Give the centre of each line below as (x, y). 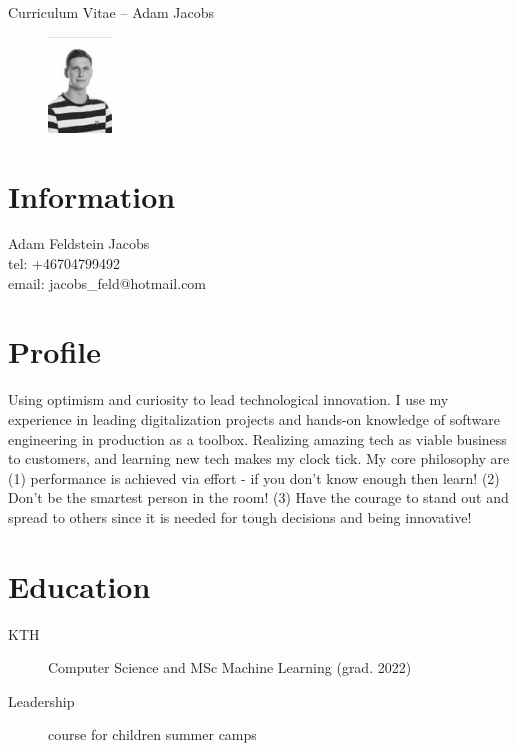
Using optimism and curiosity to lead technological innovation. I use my (228, 399)
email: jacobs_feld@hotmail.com (107, 282)
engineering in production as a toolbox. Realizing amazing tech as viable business (257, 438)
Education (79, 585)
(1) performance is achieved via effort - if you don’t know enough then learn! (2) (254, 477)
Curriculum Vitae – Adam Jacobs (111, 12)
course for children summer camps (152, 734)
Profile (54, 351)
